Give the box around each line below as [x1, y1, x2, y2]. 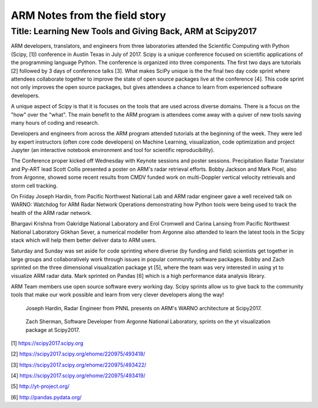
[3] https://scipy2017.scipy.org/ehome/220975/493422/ [11, 361, 147, 368]
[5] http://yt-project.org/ [11, 383, 70, 390]
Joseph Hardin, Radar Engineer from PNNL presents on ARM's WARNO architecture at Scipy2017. [25, 304, 262, 311]
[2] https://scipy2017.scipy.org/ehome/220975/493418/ [11, 350, 145, 357]
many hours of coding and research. [11, 119, 100, 126]
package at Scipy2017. [25, 326, 80, 333]
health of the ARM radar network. [11, 209, 92, 216]
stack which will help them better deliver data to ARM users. [11, 236, 157, 244]
